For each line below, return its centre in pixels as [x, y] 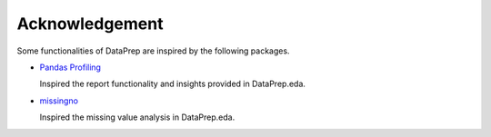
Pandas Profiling [70, 67]
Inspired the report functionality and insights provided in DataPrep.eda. [173, 84]
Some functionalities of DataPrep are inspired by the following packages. [153, 51]
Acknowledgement [90, 24]
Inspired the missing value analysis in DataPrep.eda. [137, 117]
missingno [59, 101]
